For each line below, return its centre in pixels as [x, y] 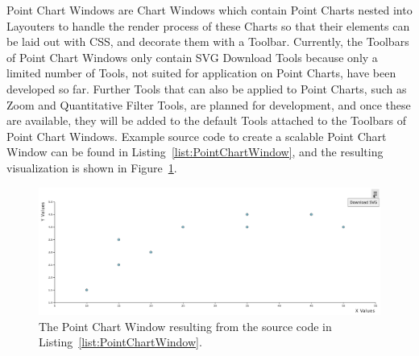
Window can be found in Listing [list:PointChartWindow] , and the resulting [195, 152]
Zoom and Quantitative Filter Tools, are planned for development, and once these [209, 104]
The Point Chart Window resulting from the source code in [185, 326]
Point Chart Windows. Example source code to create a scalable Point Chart [197, 136]
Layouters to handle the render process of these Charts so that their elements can [208, 25]
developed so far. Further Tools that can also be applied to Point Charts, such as [207, 88]
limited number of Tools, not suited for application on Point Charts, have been [201, 73]
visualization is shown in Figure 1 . [92, 167]
